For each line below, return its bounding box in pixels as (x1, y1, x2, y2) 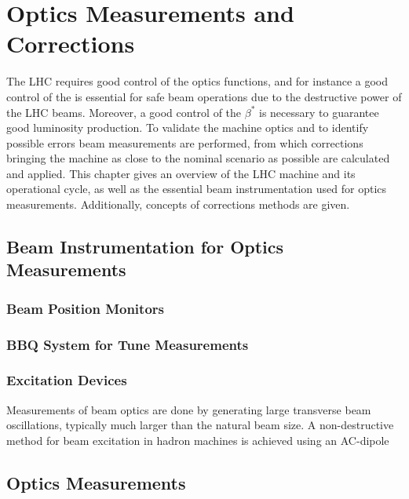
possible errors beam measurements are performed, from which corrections (6, 134, 363, 151)
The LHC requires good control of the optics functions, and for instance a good (6, 73, 389, 89)
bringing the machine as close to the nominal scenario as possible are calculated (6, 150, 390, 166)
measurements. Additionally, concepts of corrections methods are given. (6, 196, 350, 213)
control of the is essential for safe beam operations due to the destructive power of (6, 88, 402, 104)
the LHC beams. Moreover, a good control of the (6, 104, 242, 120)
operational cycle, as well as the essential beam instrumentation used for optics (6, 180, 387, 197)
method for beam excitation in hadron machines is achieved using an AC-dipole (6, 432, 389, 448)
